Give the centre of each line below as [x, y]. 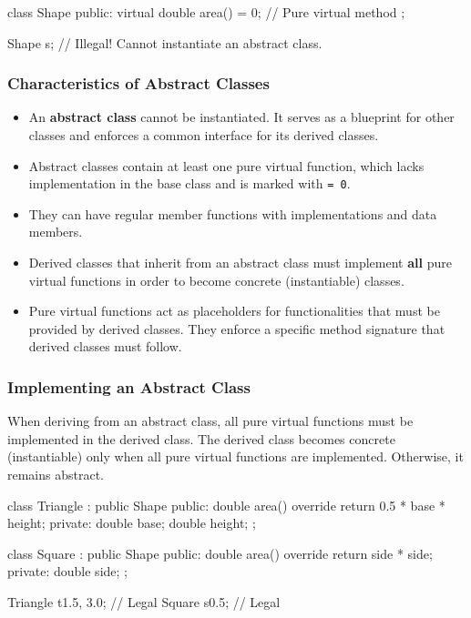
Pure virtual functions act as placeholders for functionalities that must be [234, 311]
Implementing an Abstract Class [129, 386]
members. [56, 232]
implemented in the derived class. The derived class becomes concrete [201, 438]
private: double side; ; [67, 571]
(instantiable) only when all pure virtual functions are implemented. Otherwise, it [235, 456]
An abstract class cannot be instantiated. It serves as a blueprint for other [241, 117]
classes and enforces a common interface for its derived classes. [204, 135]
